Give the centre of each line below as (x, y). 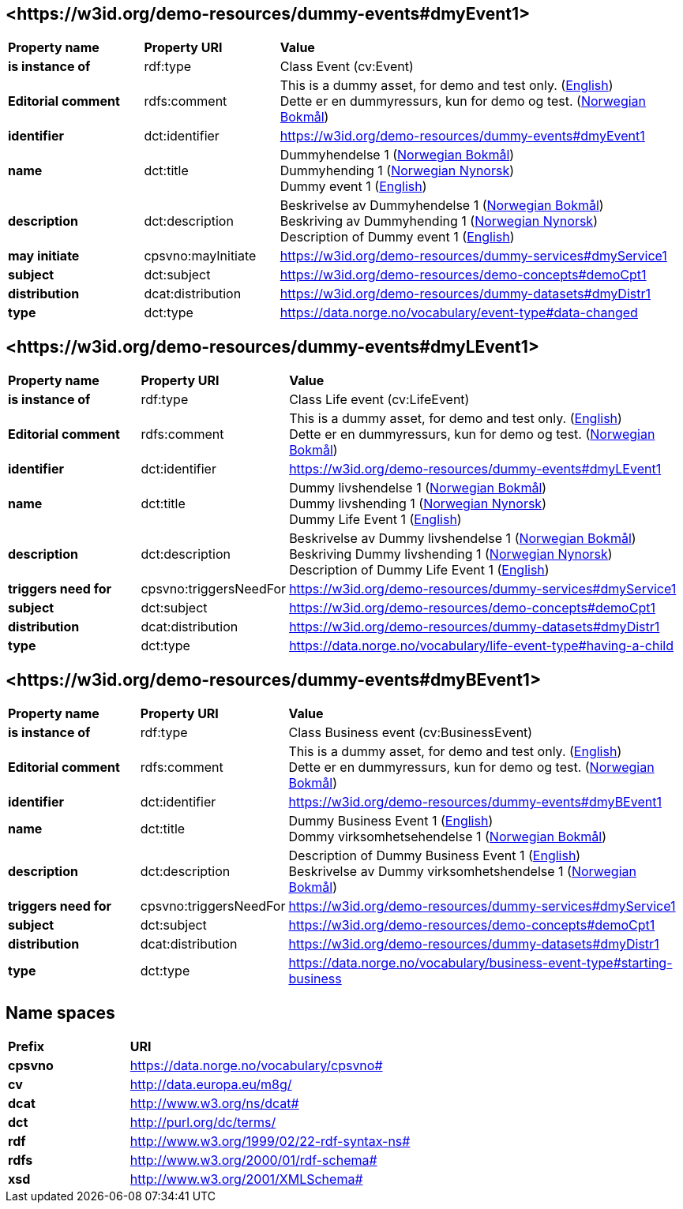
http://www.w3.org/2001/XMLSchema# (246, 1179)
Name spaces (60, 1012)
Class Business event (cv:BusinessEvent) (411, 733)
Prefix (26, 1046)
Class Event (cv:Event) (347, 67)
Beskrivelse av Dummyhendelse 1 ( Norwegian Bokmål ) (442, 206)
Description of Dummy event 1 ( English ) (397, 237)
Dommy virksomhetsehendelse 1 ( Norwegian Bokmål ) (447, 837)
